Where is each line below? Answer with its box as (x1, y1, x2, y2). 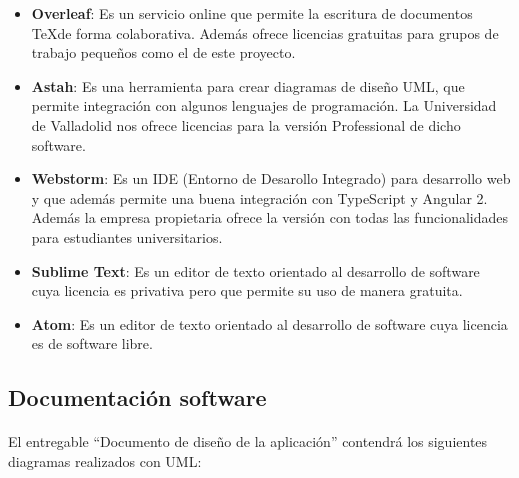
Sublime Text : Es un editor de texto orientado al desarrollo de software (31, 260, 480, 281)
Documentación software (8, 382, 267, 413)
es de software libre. (31, 333, 153, 354)
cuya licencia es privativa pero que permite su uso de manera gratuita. (31, 280, 463, 301)
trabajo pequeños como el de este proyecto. (31, 42, 296, 63)
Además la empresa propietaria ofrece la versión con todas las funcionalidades (31, 207, 509, 228)
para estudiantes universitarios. (31, 226, 223, 247)
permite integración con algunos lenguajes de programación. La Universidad (31, 95, 497, 116)
